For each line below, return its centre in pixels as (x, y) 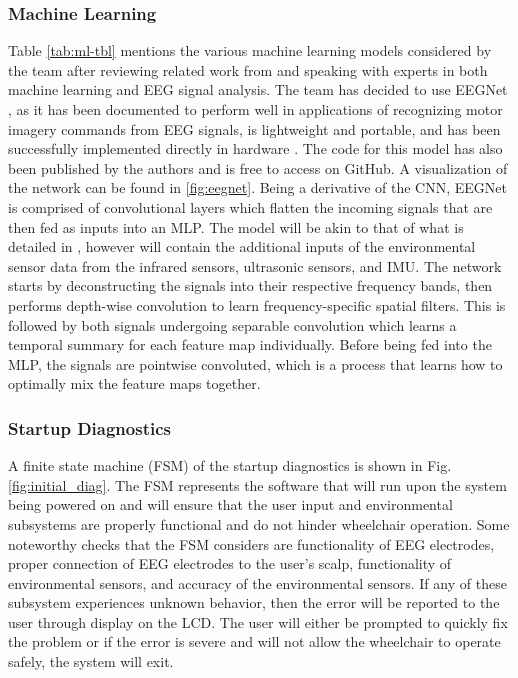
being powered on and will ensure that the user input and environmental (230, 504)
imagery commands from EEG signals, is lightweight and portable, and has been (254, 128)
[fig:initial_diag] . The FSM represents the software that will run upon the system (257, 484)
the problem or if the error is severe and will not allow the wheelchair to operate (254, 641)
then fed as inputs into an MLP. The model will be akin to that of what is (236, 226)
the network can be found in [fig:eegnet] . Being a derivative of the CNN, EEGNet (257, 187)
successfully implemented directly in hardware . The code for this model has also (255, 148)
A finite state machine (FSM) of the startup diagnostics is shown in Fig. (230, 465)
